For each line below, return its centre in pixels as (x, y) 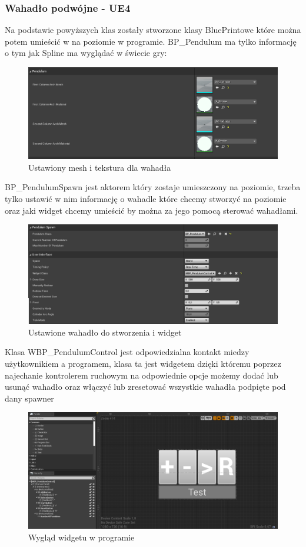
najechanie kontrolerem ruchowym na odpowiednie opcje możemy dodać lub (142, 375)
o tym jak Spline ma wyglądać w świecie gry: (86, 53)
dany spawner (29, 398)
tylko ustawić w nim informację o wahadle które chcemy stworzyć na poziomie (146, 199)
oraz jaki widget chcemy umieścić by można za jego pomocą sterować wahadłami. (152, 210)
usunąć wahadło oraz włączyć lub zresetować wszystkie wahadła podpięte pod (145, 387)
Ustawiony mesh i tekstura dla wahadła (100, 167)
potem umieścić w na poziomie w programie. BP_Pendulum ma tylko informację (151, 41)
